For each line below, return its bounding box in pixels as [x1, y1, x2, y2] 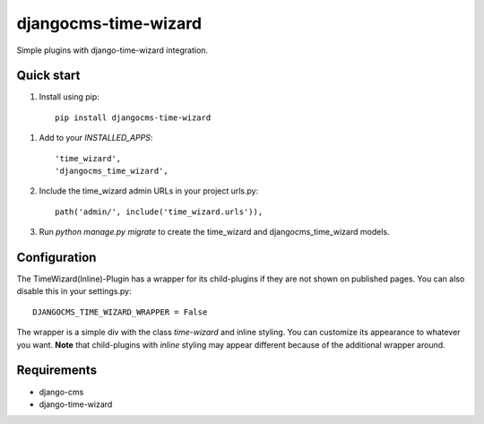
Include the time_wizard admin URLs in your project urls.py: [39, 186, 259, 196]
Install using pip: [39, 91, 100, 102]
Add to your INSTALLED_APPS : [39, 133, 153, 143]
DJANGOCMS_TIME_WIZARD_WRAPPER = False [32, 307, 208, 317]
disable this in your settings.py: [16, 286, 132, 297]
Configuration [16, 250, 97, 264]
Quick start [16, 68, 81, 83]
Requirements [16, 363, 98, 378]
